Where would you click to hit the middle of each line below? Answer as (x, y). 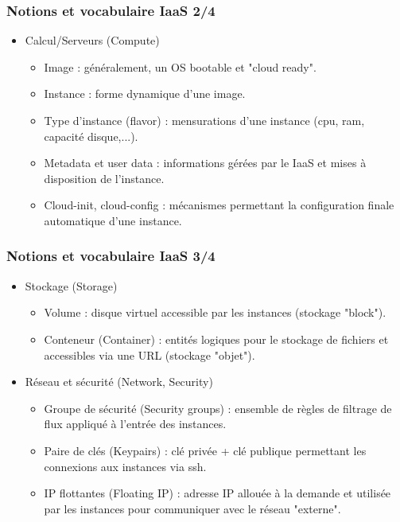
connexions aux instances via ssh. (125, 466)
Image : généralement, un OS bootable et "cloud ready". (180, 66)
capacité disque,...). (91, 136)
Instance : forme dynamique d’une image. (145, 93)
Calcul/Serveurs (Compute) (92, 40)
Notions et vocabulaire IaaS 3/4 (111, 256)
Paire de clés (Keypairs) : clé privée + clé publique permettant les (205, 450)
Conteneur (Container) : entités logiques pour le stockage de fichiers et (216, 339)
